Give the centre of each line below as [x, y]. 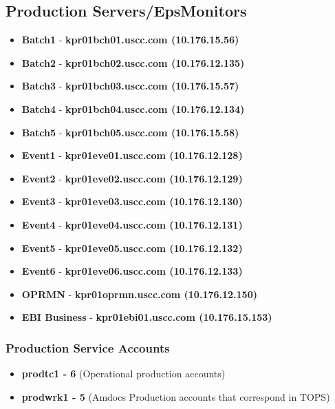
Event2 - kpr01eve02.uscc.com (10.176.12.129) [132, 178]
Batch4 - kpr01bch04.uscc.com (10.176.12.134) [133, 108]
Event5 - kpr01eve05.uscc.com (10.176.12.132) [132, 248]
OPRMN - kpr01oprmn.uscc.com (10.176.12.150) [139, 294]
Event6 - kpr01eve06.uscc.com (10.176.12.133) [132, 271]
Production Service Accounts [88, 347]
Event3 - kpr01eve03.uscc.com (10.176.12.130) [132, 201]
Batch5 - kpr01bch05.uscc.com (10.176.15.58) [130, 132]
